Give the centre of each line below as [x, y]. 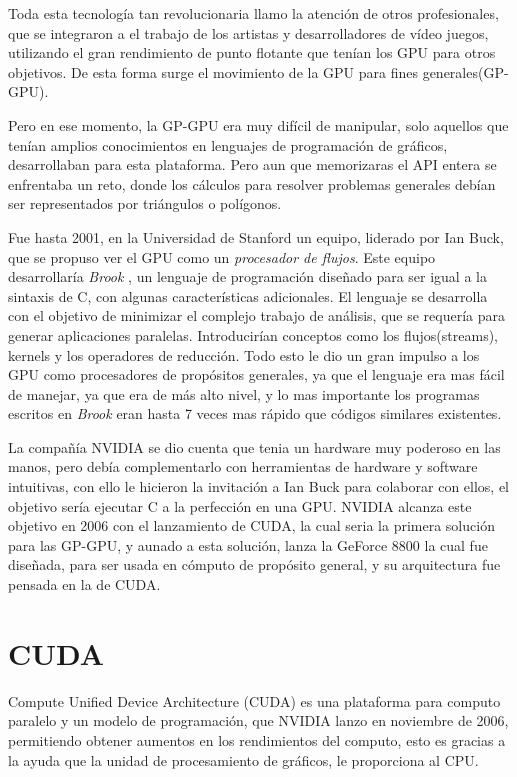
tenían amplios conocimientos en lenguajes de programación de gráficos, [228, 144]
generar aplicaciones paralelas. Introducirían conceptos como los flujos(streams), [253, 334]
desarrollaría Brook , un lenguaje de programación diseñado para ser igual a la [247, 276]
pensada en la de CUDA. [84, 584]
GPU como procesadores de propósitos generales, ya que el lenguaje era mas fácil [256, 374]
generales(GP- [465, 71]
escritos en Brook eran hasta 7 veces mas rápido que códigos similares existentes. [255, 413]
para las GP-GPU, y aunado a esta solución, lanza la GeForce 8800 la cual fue [248, 544]
